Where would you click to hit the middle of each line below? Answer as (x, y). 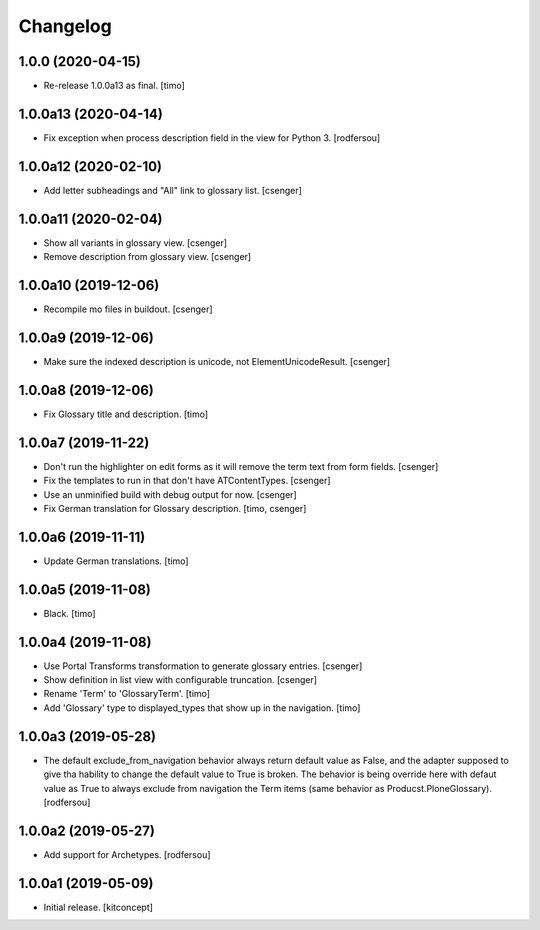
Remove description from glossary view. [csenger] (147, 257)
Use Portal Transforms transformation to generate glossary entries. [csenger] (203, 666)
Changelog (65, 26)
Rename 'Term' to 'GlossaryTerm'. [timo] (126, 694)
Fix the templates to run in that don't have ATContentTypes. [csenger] (187, 481)
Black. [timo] (69, 613)
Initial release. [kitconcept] (98, 907)
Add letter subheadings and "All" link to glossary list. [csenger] (172, 190)
